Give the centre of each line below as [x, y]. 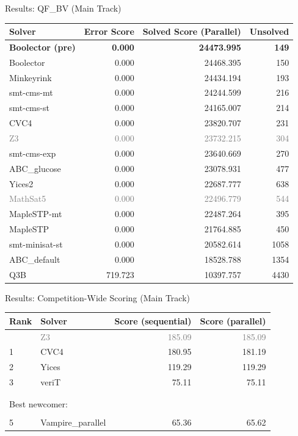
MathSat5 [28, 198]
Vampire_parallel [73, 422]
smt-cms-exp [33, 153]
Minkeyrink [31, 77]
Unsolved [269, 31]
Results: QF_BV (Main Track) [63, 8]
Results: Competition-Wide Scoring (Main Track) [98, 297]
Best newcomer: [38, 403]
